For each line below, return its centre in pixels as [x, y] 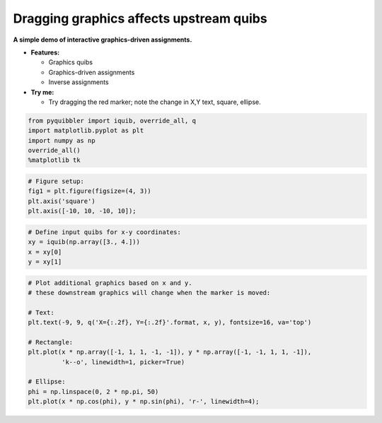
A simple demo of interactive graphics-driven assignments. [103, 40]
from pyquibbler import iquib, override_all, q [112, 121]
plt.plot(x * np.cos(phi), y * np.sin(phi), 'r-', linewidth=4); [144, 402]
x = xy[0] [45, 252]
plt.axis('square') [62, 201]
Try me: [42, 92]
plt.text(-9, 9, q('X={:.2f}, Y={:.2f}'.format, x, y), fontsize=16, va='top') [170, 323]
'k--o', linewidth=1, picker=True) [123, 362]
